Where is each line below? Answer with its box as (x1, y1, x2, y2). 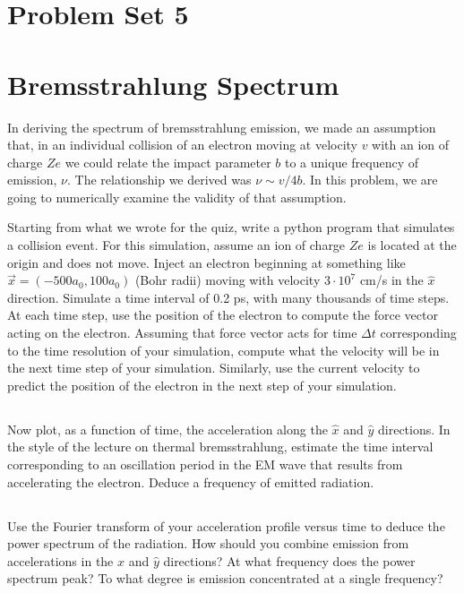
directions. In (378, 419, 451, 438)
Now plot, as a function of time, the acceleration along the (7, 419, 328, 438)
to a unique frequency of (285, 152, 419, 171)
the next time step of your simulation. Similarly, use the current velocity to (7, 358, 420, 377)
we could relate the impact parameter (64, 152, 271, 171)
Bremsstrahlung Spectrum (7, 65, 339, 102)
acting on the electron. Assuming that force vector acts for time (7, 323, 357, 342)
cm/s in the (359, 271, 424, 289)
